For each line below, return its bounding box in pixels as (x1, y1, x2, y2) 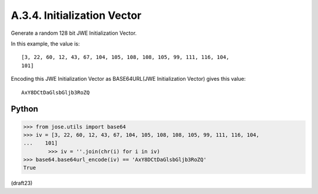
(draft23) (11, 180, 33, 187)
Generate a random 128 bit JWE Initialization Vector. (11, 29, 137, 37)
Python (11, 104, 38, 114)
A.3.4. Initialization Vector (11, 9, 141, 22)
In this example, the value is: (11, 40, 80, 47)
